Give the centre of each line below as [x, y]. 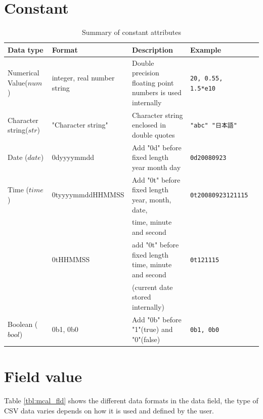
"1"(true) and [152, 329]
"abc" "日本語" [213, 126]
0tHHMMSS [71, 259]
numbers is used [157, 92]
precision [145, 73]
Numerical [24, 73]
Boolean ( [23, 324]
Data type [26, 49]
